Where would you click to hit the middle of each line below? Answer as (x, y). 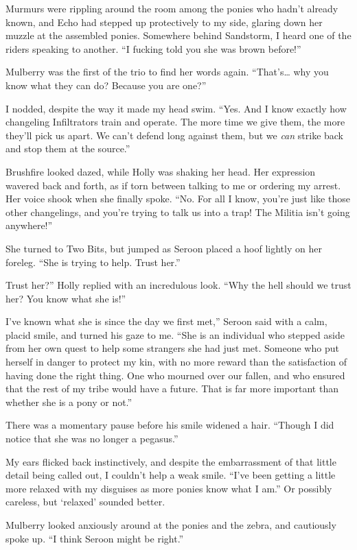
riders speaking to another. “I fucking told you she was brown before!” (153, 48)
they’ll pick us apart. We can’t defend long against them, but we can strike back (175, 135)
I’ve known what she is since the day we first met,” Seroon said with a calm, (166, 321)
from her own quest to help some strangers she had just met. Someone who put (172, 348)
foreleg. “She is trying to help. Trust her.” (93, 262)
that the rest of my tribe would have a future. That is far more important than (172, 388)
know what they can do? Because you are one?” (106, 85)
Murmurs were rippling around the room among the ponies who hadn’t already (172, 8)
